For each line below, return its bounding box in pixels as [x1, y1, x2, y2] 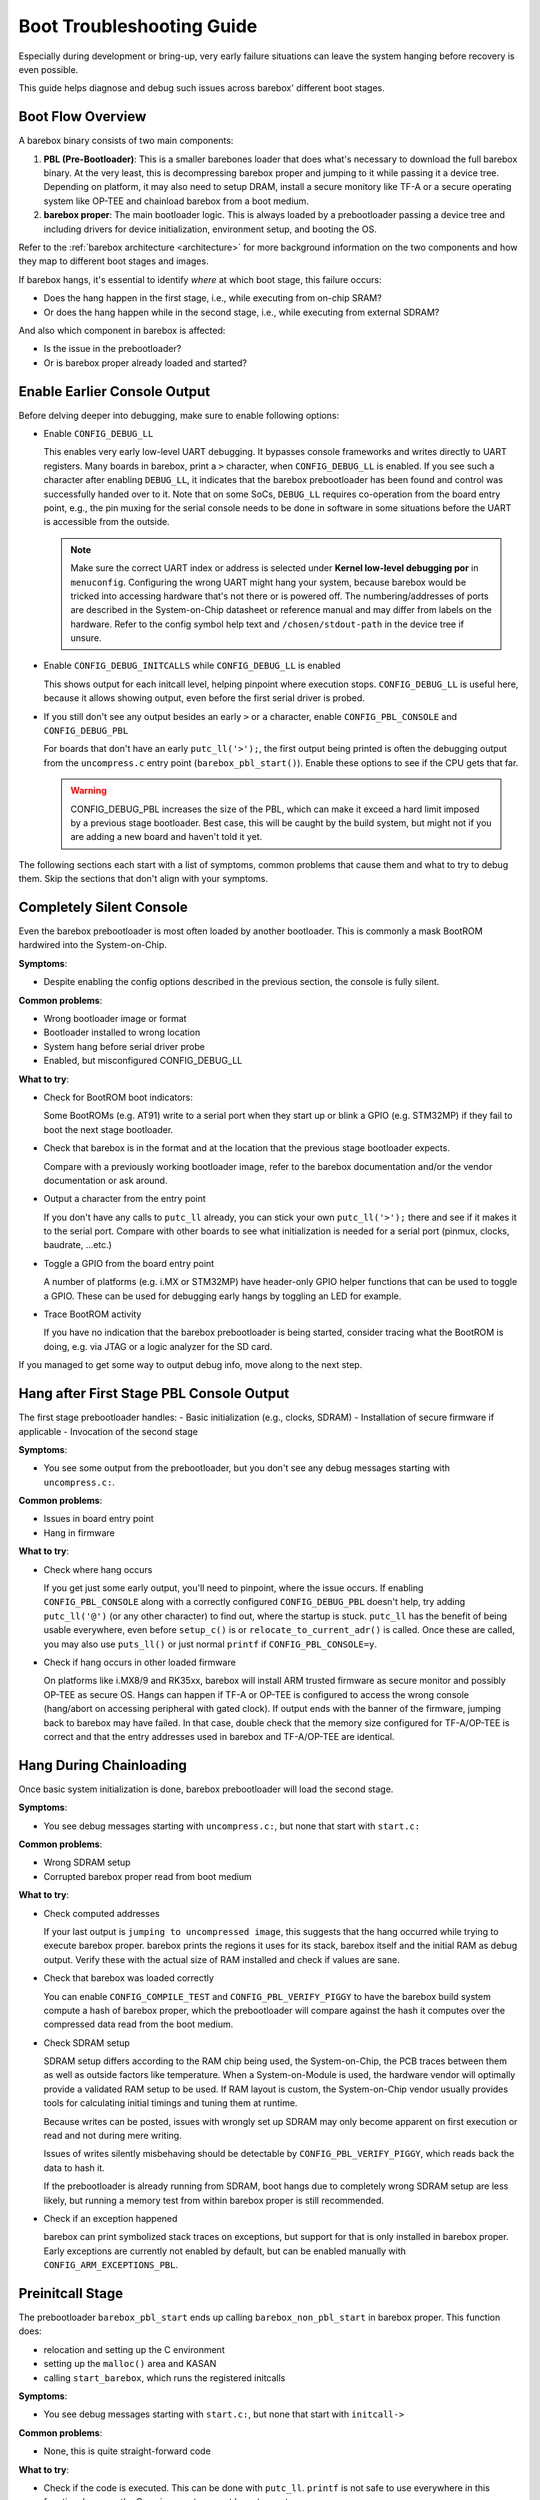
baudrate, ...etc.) [43, 1239, 112, 1251]
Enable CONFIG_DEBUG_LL [43, 428, 154, 439]
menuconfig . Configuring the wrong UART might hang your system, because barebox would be [70, 576, 467, 588]
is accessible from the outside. [43, 516, 170, 528]
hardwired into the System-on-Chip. [18, 939, 167, 951]
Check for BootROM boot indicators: [43, 1091, 194, 1103]
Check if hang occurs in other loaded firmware [43, 1656, 237, 1668]
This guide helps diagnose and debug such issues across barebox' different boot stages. [18, 82, 385, 94]
